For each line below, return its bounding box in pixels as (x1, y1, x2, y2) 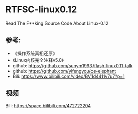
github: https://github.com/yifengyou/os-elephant (12, 68, 116, 74)
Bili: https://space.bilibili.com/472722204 (5, 102, 91, 109)
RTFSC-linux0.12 (5, 4, 77, 15)
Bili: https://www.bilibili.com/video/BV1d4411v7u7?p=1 (12, 73, 125, 79)
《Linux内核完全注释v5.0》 (12, 56, 64, 63)
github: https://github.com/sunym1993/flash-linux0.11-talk (12, 62, 133, 69)
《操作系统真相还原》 (12, 50, 57, 56)
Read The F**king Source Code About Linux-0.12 (5, 20, 109, 26)
